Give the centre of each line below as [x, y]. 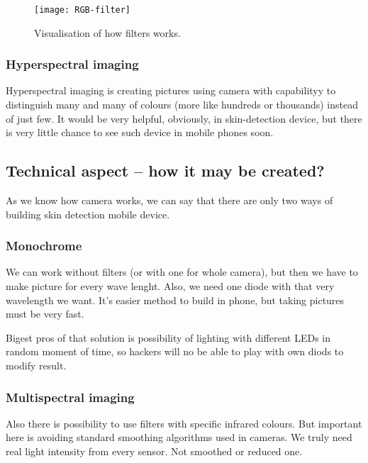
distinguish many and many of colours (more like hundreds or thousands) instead [182, 105]
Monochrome [44, 246]
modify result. [36, 366]
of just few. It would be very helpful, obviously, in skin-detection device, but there [184, 118]
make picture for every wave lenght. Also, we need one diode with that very [170, 286]
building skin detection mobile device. [88, 214]
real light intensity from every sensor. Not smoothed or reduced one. [154, 451]
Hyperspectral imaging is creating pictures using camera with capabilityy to [171, 90]
